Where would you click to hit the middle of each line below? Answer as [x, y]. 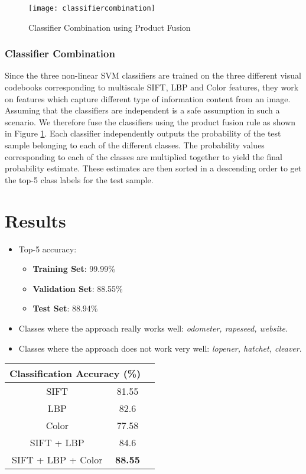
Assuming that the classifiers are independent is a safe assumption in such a [142, 110]
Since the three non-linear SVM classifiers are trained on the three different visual [153, 75]
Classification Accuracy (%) [75, 374]
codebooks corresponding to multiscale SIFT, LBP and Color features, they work [152, 87]
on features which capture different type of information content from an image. [148, 98]
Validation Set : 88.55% [78, 288]
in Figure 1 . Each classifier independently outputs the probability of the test [143, 133]
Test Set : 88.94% [65, 308]
